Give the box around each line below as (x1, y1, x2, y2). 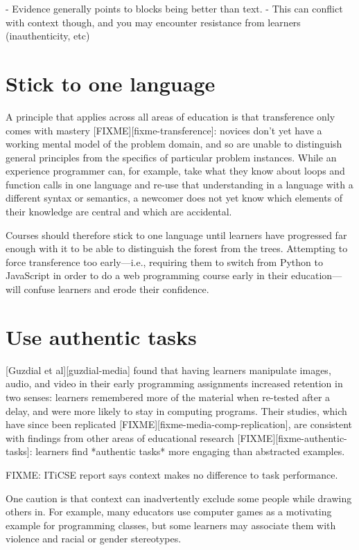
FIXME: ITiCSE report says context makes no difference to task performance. (6, 467, 338, 481)
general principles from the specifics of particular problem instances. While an (6, 150, 337, 164)
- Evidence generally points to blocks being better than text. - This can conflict (6, 1, 343, 15)
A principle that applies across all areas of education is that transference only (6, 109, 335, 123)
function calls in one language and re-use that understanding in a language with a (6, 177, 353, 191)
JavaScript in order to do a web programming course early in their (6, 268, 288, 283)
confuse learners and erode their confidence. (24, 282, 209, 296)
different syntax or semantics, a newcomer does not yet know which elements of (6, 190, 343, 205)
